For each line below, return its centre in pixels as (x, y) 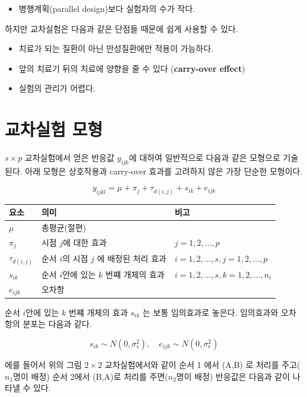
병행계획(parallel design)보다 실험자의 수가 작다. (107, 8)
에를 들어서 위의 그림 (43, 364)
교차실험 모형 (54, 129)
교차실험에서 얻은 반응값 (69, 158)
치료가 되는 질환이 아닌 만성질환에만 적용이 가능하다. (116, 48)
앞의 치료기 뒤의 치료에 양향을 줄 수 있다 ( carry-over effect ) (132, 68)
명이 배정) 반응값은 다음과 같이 (233, 376)
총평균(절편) (64, 228)
